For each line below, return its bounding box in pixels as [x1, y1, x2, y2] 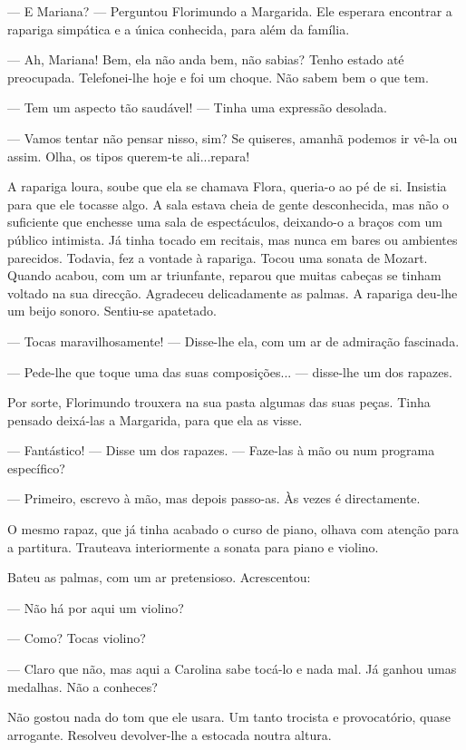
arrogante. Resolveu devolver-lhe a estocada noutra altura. [7, 725, 332, 744]
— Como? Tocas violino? [7, 628, 146, 648]
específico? [7, 458, 65, 477]
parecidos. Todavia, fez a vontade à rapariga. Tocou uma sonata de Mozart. [7, 248, 428, 267]
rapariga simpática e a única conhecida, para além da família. [7, 19, 350, 38]
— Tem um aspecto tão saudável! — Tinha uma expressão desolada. [7, 98, 387, 117]
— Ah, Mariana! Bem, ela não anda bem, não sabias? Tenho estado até [7, 50, 404, 69]
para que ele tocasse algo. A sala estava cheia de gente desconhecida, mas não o [7, 194, 449, 213]
